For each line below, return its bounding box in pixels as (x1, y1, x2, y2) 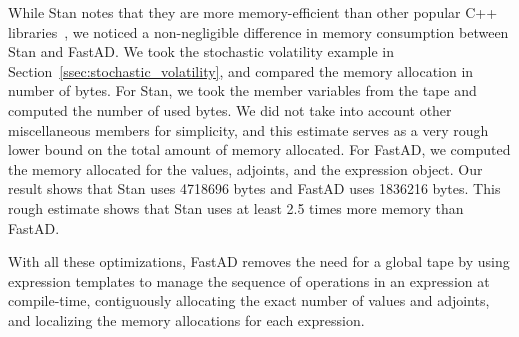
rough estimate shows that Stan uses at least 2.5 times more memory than (8, 197, 464, 218)
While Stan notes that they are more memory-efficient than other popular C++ (8, 2, 498, 22)
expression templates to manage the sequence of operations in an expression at (8, 270, 490, 291)
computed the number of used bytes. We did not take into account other (8, 99, 452, 120)
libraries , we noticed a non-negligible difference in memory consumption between (8, 21, 509, 42)
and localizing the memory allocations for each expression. (8, 309, 365, 330)
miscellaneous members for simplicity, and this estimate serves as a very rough (8, 119, 489, 140)
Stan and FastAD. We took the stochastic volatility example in (8, 41, 395, 62)
